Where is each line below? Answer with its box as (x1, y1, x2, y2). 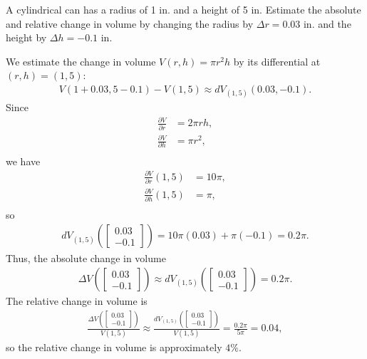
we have (6, 153, 41, 168)
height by (6, 30, 47, 45)
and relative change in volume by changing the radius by (6, 16, 254, 31)
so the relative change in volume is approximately (6, 340, 222, 355)
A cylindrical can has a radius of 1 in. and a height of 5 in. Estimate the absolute (6, 2, 361, 16)
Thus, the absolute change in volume (6, 250, 166, 265)
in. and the (303, 16, 351, 31)
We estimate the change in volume (6, 53, 156, 68)
